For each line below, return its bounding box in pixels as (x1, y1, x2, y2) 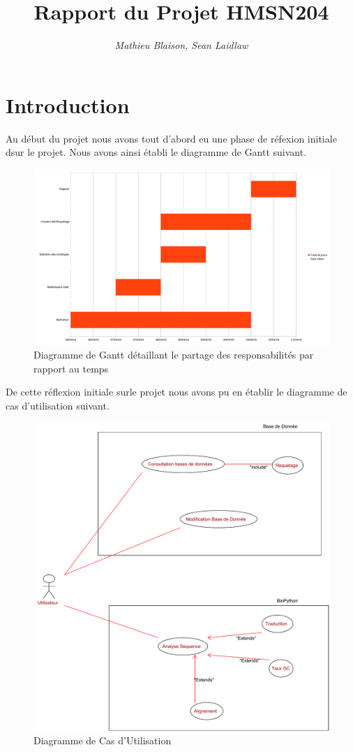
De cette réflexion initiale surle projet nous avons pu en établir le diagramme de (6, 384, 347, 399)
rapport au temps (33, 361, 109, 375)
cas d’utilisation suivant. (6, 398, 110, 412)
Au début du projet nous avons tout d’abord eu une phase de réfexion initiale (6, 131, 337, 145)
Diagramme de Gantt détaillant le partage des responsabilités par (33, 347, 314, 362)
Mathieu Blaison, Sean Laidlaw (114, 38, 248, 52)
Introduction (6, 90, 130, 119)
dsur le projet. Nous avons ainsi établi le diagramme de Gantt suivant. (6, 145, 307, 159)
